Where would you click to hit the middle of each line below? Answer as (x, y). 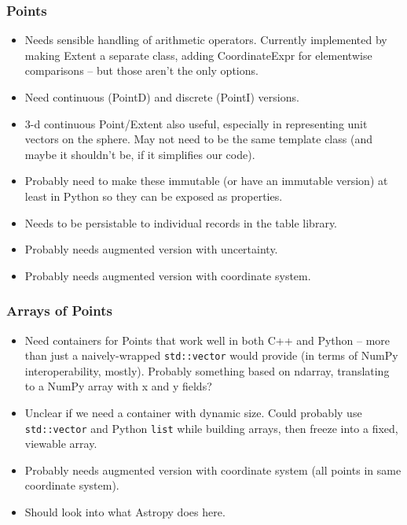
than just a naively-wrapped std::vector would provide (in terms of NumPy (211, 355)
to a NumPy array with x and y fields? (118, 386)
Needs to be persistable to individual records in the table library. (181, 222)
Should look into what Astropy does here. (125, 512)
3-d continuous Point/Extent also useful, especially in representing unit (196, 123)
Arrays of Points (60, 311)
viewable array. (61, 444)
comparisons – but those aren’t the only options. (141, 70)
